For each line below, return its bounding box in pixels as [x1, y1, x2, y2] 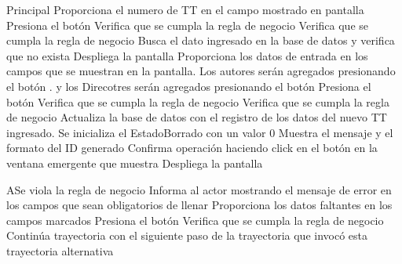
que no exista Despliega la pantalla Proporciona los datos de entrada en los [6, 47, 368, 63]
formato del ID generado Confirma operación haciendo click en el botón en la [6, 139, 378, 156]
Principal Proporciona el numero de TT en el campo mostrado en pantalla [6, 2, 364, 17]
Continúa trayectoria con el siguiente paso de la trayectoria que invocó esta [6, 227, 368, 244]
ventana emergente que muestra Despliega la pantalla [6, 154, 263, 171]
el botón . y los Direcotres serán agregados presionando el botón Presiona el [6, 78, 371, 94]
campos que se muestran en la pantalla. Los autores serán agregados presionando [6, 63, 396, 79]
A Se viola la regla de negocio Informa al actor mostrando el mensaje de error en [6, 181, 392, 197]
